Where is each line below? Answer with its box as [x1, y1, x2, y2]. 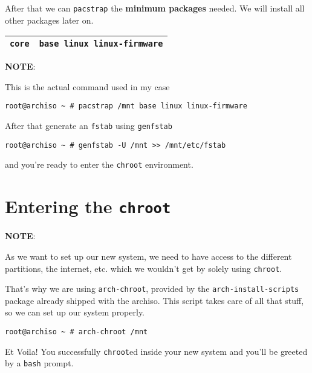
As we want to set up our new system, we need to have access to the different [5, 249, 292, 262]
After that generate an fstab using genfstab [5, 119, 172, 132]
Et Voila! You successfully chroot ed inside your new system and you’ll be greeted [5, 345, 308, 357]
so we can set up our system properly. [5, 306, 145, 319]
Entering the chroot [5, 194, 171, 219]
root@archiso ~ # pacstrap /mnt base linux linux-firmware [5, 102, 247, 111]
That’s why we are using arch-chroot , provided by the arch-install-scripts [5, 282, 299, 295]
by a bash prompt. [5, 357, 74, 369]
